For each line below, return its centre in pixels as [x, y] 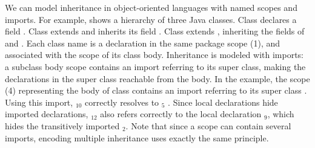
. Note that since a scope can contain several [208, 125]
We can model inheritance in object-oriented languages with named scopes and [151, 7]
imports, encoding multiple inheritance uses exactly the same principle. [137, 137]
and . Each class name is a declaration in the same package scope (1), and [143, 43]
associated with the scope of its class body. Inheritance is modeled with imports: [154, 55]
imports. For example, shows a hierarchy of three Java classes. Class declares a [151, 19]
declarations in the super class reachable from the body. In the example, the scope [157, 78]
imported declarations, [47, 114]
